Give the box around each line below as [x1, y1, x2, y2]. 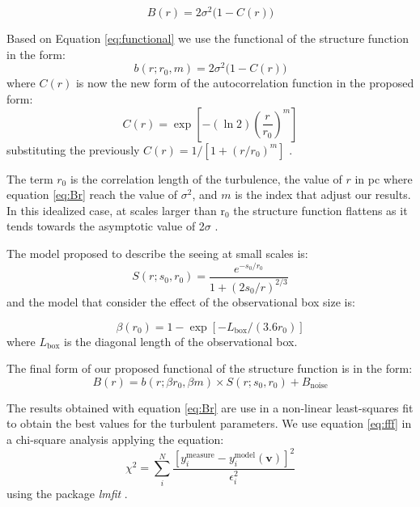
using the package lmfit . [6, 484, 128, 501]
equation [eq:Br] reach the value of [6, 186, 178, 203]
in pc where [354, 170, 413, 187]
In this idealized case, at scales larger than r [6, 201, 225, 218]
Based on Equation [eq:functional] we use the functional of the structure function [6, 30, 409, 47]
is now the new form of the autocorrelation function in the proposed [75, 74, 414, 91]
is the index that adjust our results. [235, 186, 411, 203]
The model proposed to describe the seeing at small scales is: [6, 244, 308, 261]
